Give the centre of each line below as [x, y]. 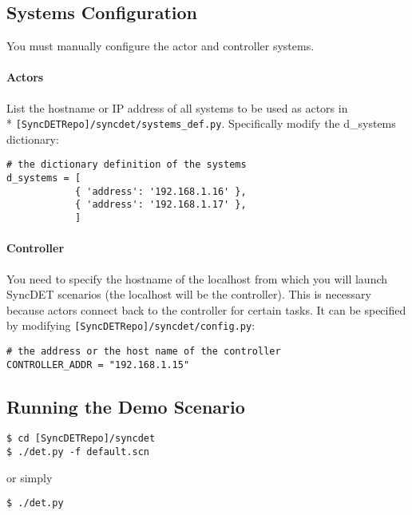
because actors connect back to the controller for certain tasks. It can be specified [206, 309]
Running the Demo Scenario [126, 406]
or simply [30, 477]
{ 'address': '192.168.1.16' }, [160, 191]
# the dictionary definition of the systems [127, 165]
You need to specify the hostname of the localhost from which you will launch [197, 278]
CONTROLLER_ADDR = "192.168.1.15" [98, 364]
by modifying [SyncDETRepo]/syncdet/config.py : [131, 325]
